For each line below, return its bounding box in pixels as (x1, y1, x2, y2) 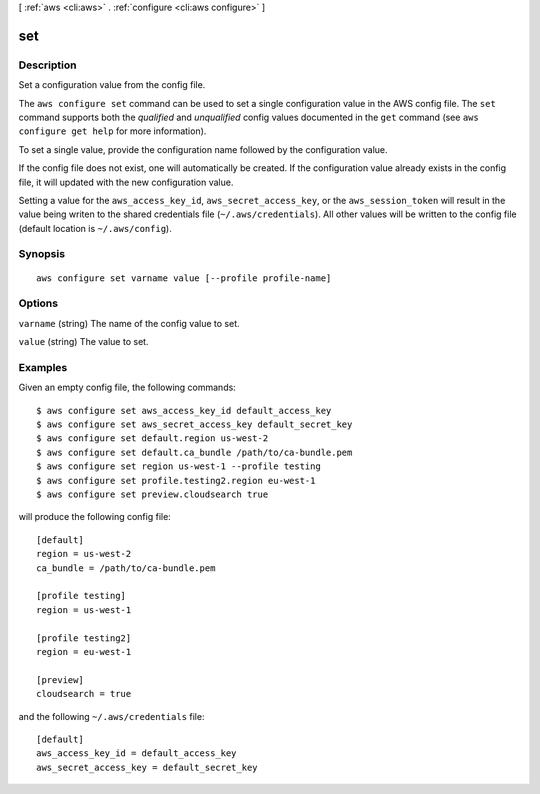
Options (18, 296, 59, 310)
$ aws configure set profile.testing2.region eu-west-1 (36, 475, 316, 486)
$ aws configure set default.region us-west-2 (36, 433, 269, 444)
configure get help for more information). (18, 125, 207, 137)
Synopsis (18, 247, 65, 261)
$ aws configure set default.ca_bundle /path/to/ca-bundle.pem (36, 446, 353, 458)
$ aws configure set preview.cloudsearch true (36, 489, 269, 500)
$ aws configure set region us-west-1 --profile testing (36, 461, 322, 472)
